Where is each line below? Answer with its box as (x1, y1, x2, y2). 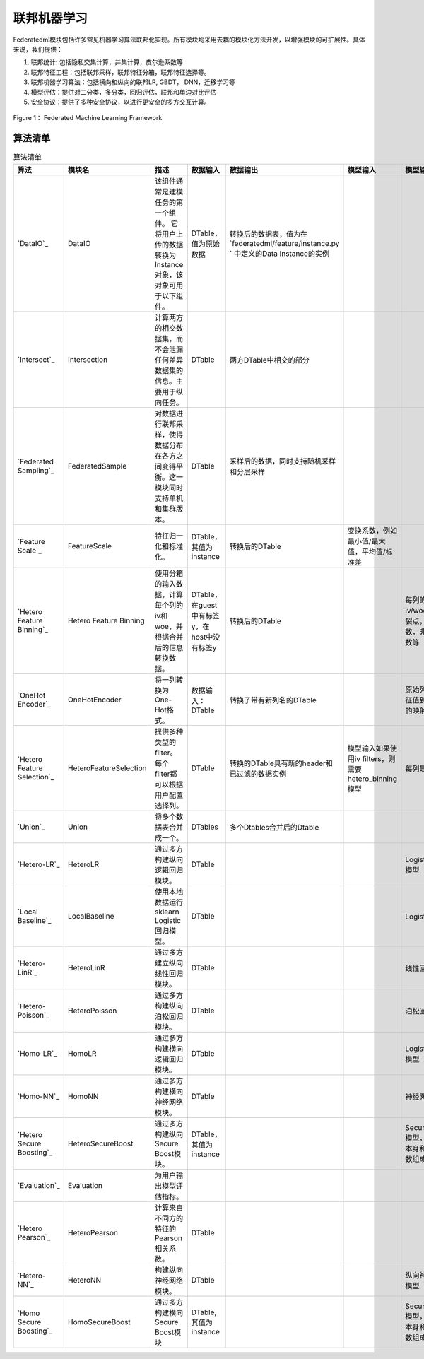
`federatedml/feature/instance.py (230, 238, 340, 248)
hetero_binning (347, 774, 398, 784)
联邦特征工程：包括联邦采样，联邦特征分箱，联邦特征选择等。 (30, 68, 211, 76)
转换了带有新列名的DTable (230, 695, 317, 705)
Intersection (67, 354, 108, 364)
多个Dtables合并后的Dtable (230, 822, 319, 832)
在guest (191, 600, 218, 610)
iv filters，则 (354, 753, 396, 763)
